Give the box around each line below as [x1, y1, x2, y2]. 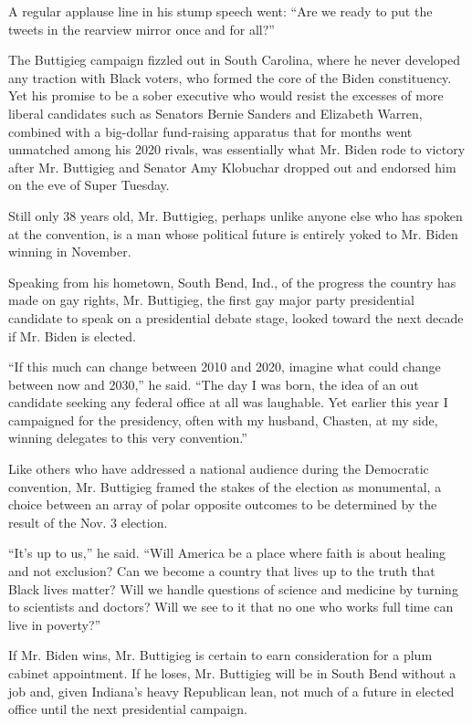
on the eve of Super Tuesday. [8, 175, 170, 194]
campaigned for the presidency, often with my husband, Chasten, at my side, [8, 410, 438, 429]
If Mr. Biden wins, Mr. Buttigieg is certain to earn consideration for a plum [8, 645, 433, 665]
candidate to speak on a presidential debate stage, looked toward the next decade [8, 308, 464, 327]
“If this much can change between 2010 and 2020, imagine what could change [8, 357, 441, 376]
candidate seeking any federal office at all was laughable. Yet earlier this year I [8, 393, 448, 412]
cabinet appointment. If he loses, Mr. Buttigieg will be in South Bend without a [8, 664, 456, 682]
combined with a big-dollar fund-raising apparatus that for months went [8, 121, 413, 141]
